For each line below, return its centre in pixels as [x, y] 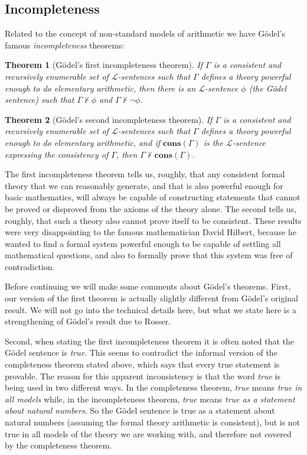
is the [213, 142]
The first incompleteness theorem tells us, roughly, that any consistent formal [145, 174]
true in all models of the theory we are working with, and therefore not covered [148, 433]
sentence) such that [40, 100]
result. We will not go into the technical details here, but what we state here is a [151, 309]
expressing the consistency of [57, 154]
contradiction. [30, 266]
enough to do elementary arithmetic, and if [83, 142]
